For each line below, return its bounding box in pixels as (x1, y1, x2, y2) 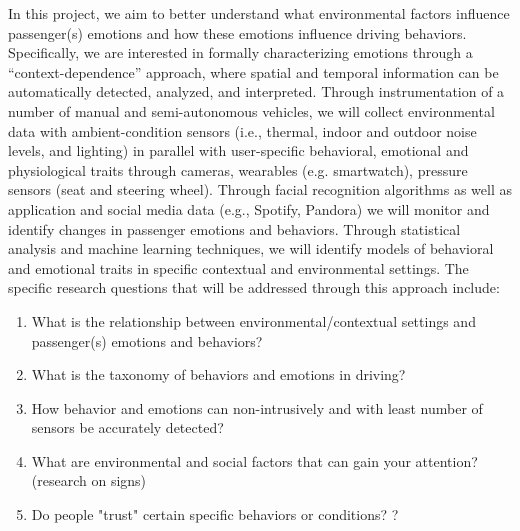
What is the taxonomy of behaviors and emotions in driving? (31, 364, 406, 385)
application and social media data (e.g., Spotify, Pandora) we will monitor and (8, 198, 490, 219)
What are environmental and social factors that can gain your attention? (31, 450, 478, 471)
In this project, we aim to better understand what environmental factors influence (8, 3, 510, 23)
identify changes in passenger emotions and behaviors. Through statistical (8, 218, 461, 239)
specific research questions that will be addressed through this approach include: (8, 277, 500, 298)
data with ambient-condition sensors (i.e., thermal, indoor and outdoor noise (8, 120, 477, 141)
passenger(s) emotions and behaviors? (31, 330, 263, 351)
